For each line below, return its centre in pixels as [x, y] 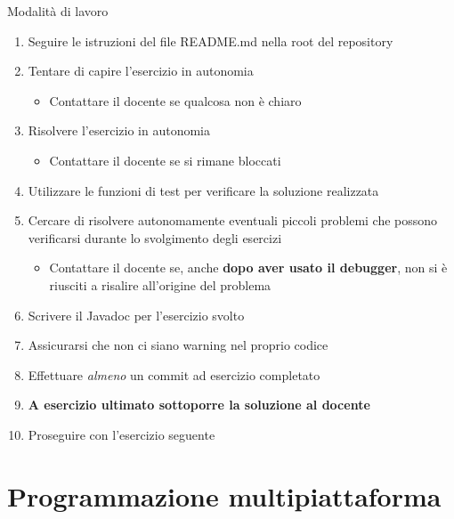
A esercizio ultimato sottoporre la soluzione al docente [199, 405]
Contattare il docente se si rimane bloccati [165, 160]
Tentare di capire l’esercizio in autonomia [141, 71]
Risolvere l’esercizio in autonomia [119, 130]
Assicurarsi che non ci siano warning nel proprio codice [178, 345]
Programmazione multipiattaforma [224, 495]
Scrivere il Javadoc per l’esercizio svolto [136, 315]
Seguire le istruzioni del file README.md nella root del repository [211, 41]
